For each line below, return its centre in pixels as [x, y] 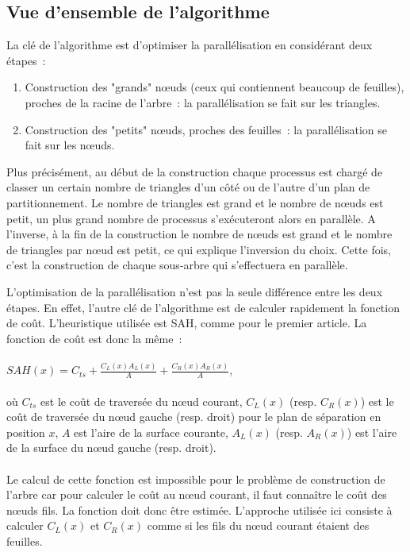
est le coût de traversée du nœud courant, [142, 401]
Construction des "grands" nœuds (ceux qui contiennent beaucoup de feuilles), [215, 87]
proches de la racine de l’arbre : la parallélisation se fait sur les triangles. [203, 102]
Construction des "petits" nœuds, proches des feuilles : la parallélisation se [206, 129]
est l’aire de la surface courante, [151, 432]
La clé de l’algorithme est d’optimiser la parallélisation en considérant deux [190, 45]
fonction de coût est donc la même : [94, 338]
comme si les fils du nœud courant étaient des [258, 525]
